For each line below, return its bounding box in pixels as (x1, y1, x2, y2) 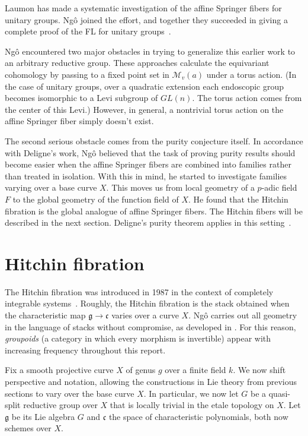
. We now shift (233, 364, 286, 376)
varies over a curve (111, 309, 179, 321)
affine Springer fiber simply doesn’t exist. (5, 115, 154, 127)
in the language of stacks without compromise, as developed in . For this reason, (5, 320, 296, 333)
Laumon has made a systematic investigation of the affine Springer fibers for (5, 2, 282, 14)
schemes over (5, 422, 52, 434)
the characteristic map (5, 309, 86, 321)
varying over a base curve (5, 181, 97, 194)
